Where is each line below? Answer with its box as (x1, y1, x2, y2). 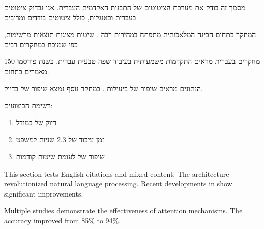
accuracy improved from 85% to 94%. (4, 215, 121, 225)
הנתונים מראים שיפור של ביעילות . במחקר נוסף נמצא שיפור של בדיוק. (4, 83, 203, 93)
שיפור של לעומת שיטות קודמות (16, 151, 105, 161)
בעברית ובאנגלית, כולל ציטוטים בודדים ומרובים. (4, 12, 138, 22)
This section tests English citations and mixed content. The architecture (4, 168, 229, 179)
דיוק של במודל (16, 117, 56, 127)
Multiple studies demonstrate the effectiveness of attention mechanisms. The (4, 205, 243, 216)
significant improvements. (4, 188, 83, 199)
